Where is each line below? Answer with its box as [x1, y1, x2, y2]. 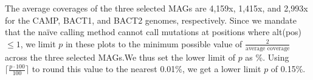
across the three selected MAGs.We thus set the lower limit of [5, 50, 235, 63]
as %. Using [245, 50, 289, 63]
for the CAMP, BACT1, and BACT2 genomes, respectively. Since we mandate [5, 13, 297, 26]
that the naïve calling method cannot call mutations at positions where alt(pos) [5, 25, 302, 38]
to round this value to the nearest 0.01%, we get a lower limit [32, 62, 261, 75]
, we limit [20, 37, 56, 50]
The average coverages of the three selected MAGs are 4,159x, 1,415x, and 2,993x [5, 2, 308, 14]
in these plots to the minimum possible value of [65, 37, 242, 50]
